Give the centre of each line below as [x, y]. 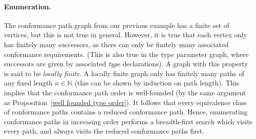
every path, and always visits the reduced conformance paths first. [104, 131]
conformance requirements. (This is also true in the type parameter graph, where [127, 54]
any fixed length [28, 83]
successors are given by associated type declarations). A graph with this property [126, 64]
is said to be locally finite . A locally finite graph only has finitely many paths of [124, 73]
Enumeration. [28, 6]
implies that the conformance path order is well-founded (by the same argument [125, 92]
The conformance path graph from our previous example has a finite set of [117, 25]
